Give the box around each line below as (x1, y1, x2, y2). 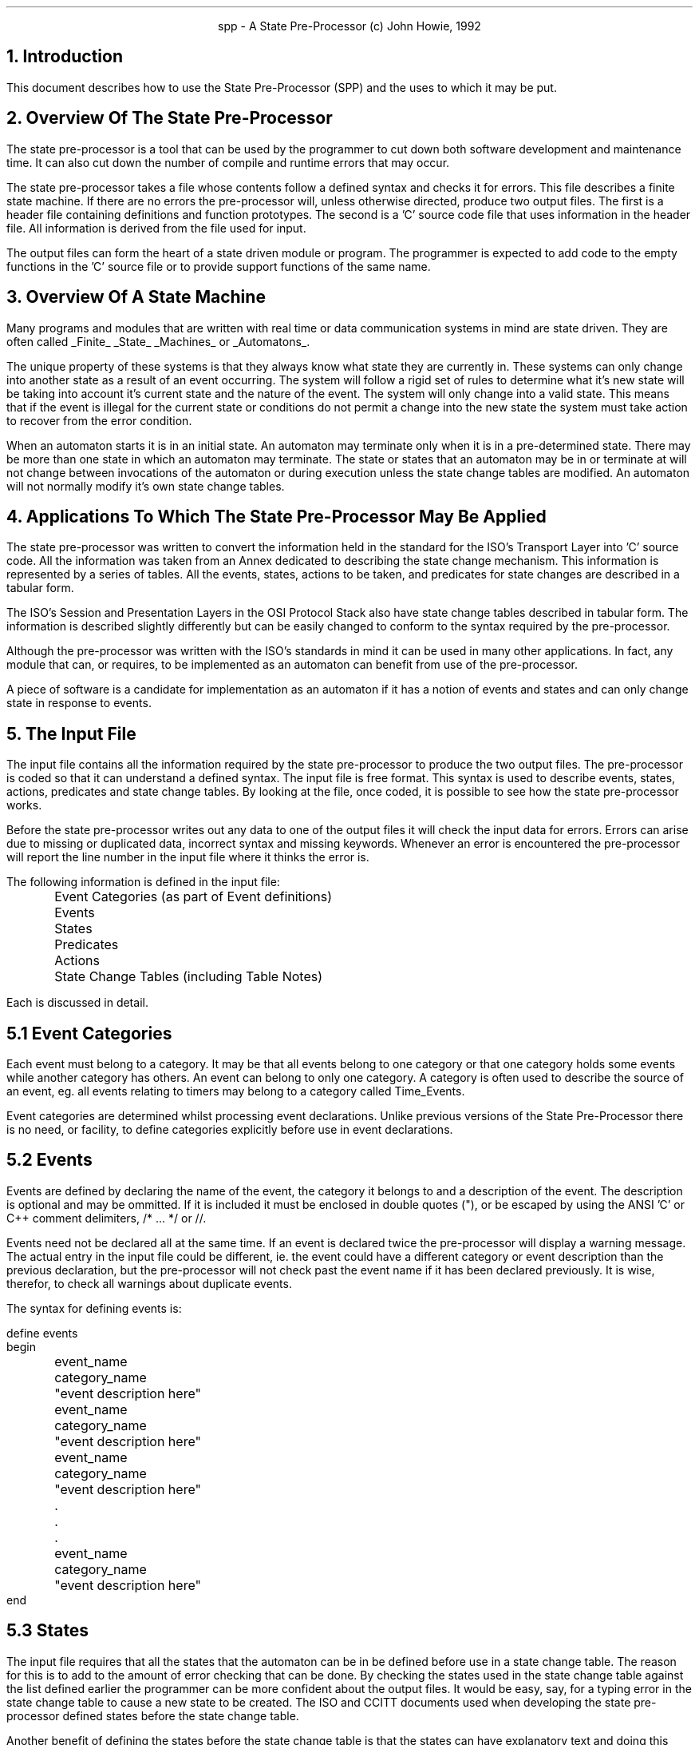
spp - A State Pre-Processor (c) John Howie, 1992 (218, 19, 481, 33)
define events (6, 1326, 78, 1340)
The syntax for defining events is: (6, 1301, 182, 1315)
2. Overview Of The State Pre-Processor (6, 108, 333, 129)
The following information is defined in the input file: (6, 875, 280, 889)
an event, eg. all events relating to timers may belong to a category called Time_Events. (6, 1084, 465, 1099)
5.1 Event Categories (6, 1023, 172, 1043)
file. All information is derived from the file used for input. (6, 221, 306, 235)
